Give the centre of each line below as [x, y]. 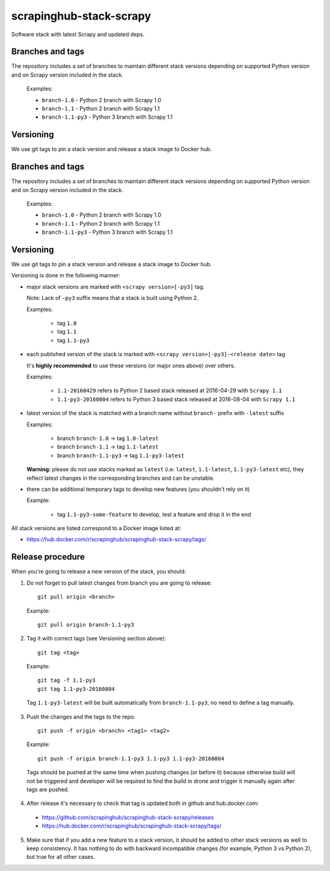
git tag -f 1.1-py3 [67, 680]
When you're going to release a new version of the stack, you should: [99, 572]
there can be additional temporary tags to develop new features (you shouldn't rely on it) [138, 489]
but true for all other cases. [61, 857]
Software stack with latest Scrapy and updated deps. [78, 34]
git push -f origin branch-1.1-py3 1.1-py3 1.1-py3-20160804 [131, 758]
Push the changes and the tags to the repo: [81, 717]
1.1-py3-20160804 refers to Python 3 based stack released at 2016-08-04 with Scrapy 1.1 [176, 399]
